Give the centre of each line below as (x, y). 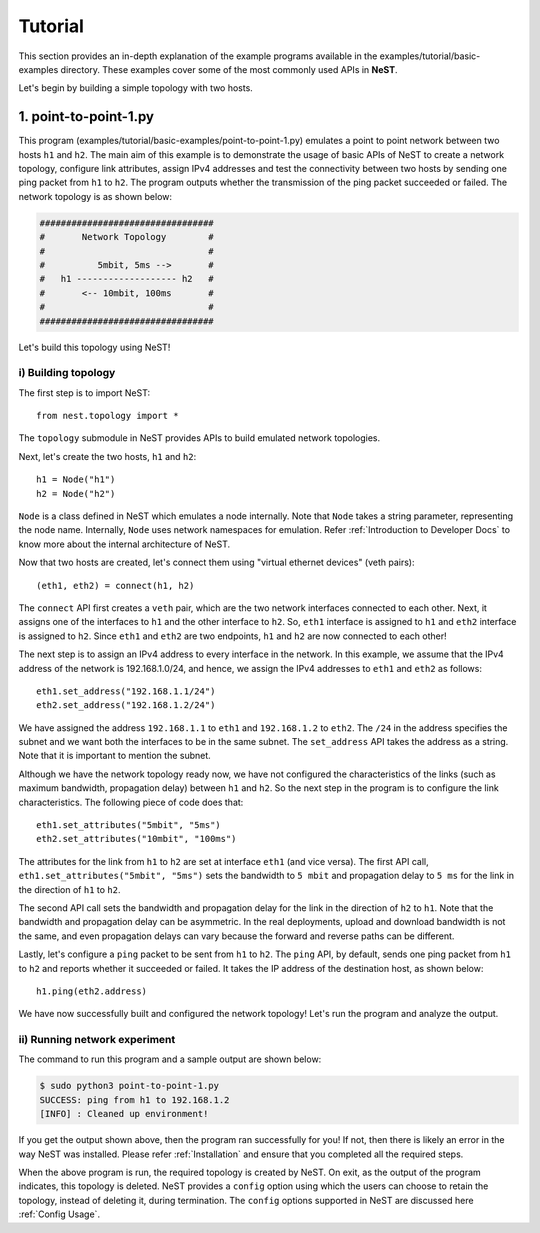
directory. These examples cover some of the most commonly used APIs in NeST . (229, 69)
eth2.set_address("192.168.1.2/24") (126, 705)
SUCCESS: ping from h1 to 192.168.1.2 (134, 1099)
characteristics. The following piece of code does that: (131, 802)
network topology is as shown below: (95, 196)
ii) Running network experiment (97, 1040)
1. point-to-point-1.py (86, 116)
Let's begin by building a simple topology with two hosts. (136, 88)
